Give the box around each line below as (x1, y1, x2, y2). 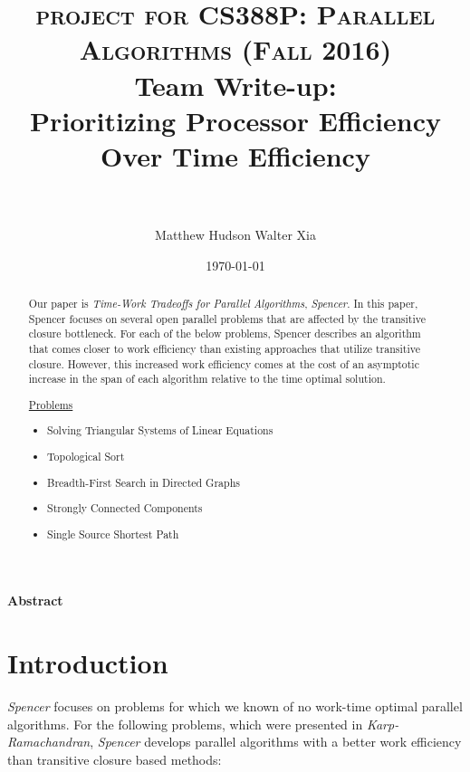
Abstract (7, 591, 63, 610)
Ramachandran (7, 732, 91, 751)
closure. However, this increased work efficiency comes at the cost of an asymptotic (28, 356, 419, 371)
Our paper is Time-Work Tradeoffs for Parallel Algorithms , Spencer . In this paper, (28, 296, 418, 311)
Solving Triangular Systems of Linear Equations (47, 423, 273, 438)
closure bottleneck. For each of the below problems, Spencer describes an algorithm (28, 326, 421, 341)
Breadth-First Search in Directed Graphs (47, 474, 240, 490)
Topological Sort (47, 448, 125, 463)
